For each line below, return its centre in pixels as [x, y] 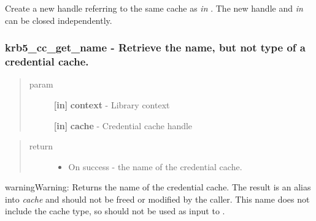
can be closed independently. [59, 20]
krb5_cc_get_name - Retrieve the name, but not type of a [155, 47]
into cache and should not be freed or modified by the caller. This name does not [157, 199]
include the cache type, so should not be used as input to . [115, 211]
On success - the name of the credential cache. [155, 166]
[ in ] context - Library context [112, 104]
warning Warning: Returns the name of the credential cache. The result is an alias [158, 187]
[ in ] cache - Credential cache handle [123, 125]
